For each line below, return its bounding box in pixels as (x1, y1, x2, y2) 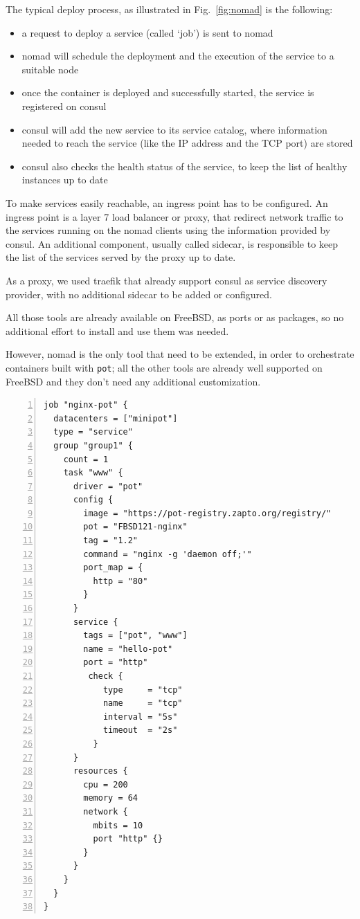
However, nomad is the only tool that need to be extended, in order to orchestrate (6, 347, 354, 361)
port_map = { (83, 563, 143, 573)
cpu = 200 (83, 779, 128, 790)
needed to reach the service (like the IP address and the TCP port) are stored (21, 136, 353, 150)
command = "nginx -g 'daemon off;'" (83, 549, 252, 559)
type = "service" (53, 427, 133, 437)
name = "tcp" (102, 698, 183, 709)
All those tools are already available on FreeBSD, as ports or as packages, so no (6, 310, 344, 325)
